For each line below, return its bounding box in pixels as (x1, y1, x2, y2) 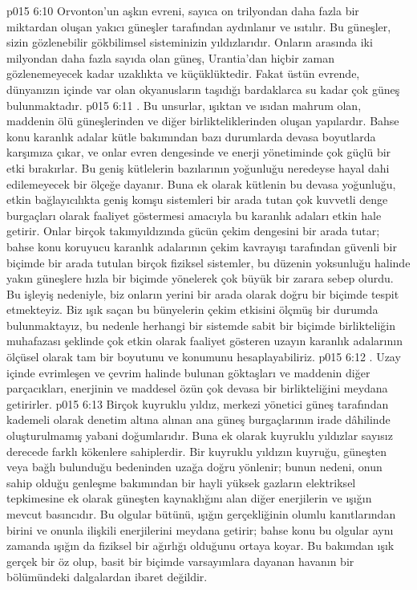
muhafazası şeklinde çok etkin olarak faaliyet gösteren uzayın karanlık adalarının (6, 332, 403, 349)
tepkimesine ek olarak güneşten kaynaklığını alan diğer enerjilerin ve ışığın (6, 490, 372, 507)
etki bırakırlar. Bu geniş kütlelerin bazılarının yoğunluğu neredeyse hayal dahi (6, 159, 390, 176)
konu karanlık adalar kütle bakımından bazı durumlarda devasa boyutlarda (6, 128, 376, 144)
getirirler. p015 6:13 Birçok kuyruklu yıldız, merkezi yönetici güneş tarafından (6, 395, 389, 412)
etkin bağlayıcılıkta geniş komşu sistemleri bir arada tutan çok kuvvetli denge (6, 191, 388, 208)
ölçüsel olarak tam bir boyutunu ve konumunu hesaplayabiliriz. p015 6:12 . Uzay (6, 348, 401, 365)
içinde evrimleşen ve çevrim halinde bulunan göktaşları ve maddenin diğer (6, 364, 370, 380)
